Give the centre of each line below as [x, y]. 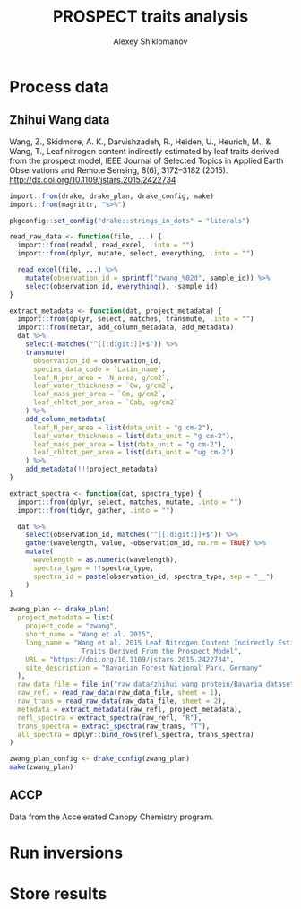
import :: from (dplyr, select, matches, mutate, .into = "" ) [130, 502]
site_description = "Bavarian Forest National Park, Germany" [144, 668]
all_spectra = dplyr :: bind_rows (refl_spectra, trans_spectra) [136, 734]
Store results [58, 894]
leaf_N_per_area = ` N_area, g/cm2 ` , [101, 377]
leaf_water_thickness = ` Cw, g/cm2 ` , [103, 386]
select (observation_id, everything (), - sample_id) [122, 286]
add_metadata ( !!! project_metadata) [92, 469]
